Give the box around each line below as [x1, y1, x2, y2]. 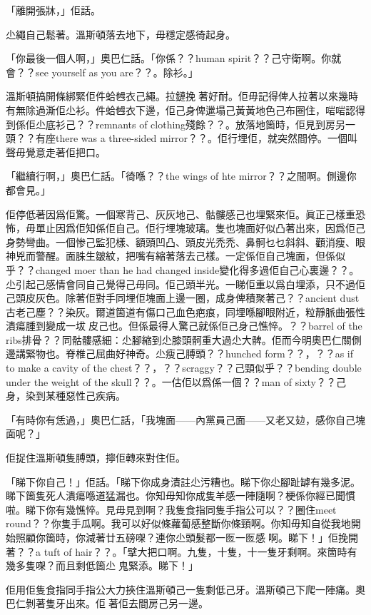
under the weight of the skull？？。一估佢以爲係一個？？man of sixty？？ [6, 374, 336, 389]
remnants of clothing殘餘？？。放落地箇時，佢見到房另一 [95, 116, 356, 131]
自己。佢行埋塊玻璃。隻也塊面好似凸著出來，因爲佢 [115, 220, 355, 235]
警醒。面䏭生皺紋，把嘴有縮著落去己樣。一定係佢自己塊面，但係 [35, 248, 335, 263]
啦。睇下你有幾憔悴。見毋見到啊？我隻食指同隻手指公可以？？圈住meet [6, 502, 337, 517]
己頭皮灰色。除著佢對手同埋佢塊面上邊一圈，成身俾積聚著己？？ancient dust [6, 290, 360, 305]
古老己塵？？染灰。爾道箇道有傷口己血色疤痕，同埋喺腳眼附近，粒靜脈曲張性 [6, 304, 365, 319]
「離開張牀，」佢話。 [6, 3, 101, 17]
